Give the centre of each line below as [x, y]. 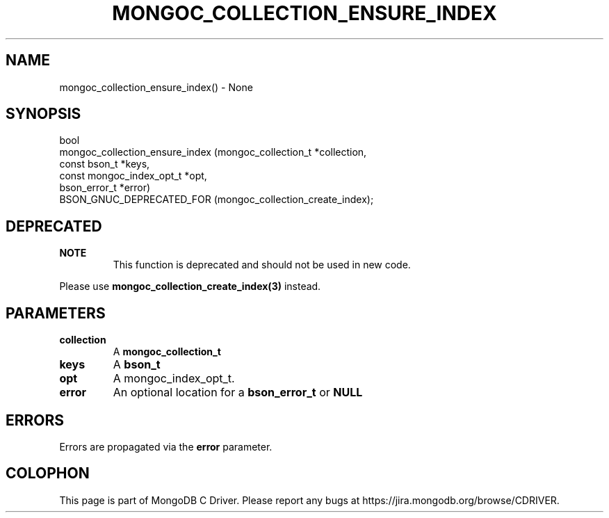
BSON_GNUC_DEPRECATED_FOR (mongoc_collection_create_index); [217, 200]
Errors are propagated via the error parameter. [166, 446]
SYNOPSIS [43, 114]
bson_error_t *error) [105, 188]
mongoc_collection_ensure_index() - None [156, 87]
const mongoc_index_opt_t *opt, [133, 176]
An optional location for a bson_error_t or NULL [238, 392]
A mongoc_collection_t [167, 352]
